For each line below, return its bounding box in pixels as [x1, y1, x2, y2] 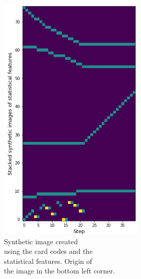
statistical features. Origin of [4, 255, 92, 266]
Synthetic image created [4, 236, 78, 246]
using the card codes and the [4, 246, 93, 256]
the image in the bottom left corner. [4, 265, 115, 276]
